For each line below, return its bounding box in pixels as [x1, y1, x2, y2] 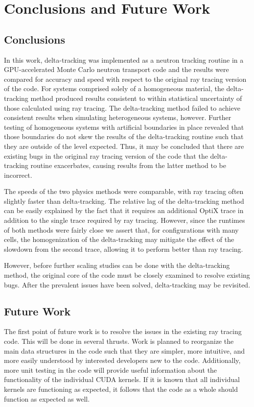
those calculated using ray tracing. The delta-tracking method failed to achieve [4, 102, 240, 113]
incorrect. [4, 169, 32, 180]
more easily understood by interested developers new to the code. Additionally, [4, 355, 241, 365]
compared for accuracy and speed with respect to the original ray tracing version [4, 73, 247, 84]
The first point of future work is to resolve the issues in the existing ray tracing [4, 326, 242, 336]
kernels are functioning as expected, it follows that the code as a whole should [4, 384, 238, 394]
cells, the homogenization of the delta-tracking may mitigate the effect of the [4, 234, 234, 244]
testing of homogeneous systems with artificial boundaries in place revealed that [4, 121, 244, 132]
